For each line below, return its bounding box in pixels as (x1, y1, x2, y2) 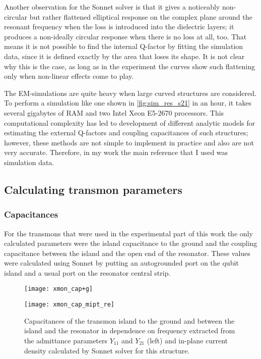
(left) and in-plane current (147, 335, 228, 345)
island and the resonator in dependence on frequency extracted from (24, 325, 235, 336)
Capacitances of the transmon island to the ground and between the (24, 315, 235, 326)
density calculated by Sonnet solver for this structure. (24, 345, 190, 355)
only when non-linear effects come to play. (4, 71, 134, 81)
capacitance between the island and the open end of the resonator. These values (4, 247, 250, 258)
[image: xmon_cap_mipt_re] (24, 301, 114, 309)
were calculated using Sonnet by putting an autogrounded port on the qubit (4, 258, 239, 268)
